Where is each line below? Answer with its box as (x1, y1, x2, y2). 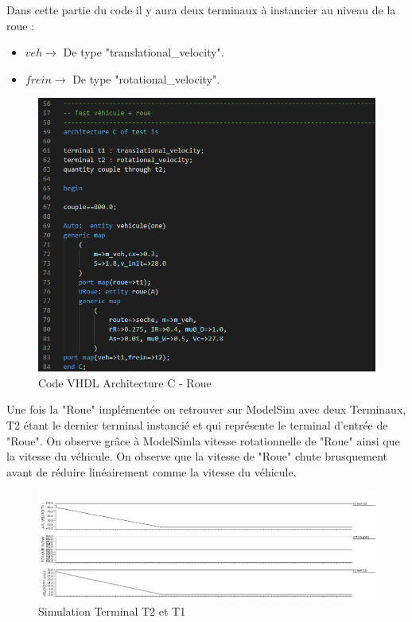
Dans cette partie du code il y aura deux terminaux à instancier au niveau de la (6, 2, 396, 17)
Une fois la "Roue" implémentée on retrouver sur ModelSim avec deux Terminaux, (6, 401, 406, 418)
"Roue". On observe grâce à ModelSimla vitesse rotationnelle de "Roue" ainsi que (6, 432, 400, 449)
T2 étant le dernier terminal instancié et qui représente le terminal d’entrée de (6, 416, 388, 433)
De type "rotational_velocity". (72, 70, 220, 87)
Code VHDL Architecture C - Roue (38, 374, 212, 391)
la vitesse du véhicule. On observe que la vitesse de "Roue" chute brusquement (6, 448, 387, 465)
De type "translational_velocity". (63, 44, 224, 60)
